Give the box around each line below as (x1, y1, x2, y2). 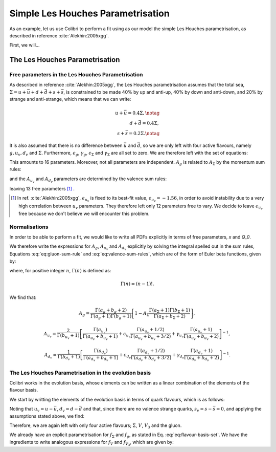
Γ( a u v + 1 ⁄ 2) (136, 327, 165, 335)
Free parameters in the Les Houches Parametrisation (9, 71, 143, 78)
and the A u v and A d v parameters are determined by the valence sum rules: (9, 176, 167, 184)
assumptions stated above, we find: (9, 413, 84, 419)
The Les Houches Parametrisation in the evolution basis (9, 369, 151, 376)
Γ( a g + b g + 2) (95, 307, 127, 314)
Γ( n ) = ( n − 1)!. (120, 281, 154, 287)
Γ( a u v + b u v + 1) (82, 333, 118, 341)
